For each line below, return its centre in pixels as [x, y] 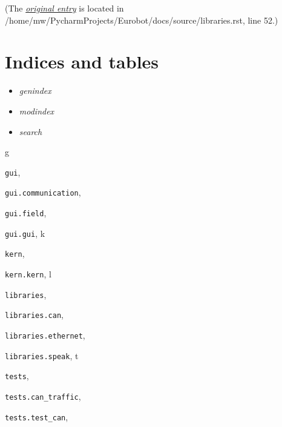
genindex [35, 91]
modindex [37, 111]
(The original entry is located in [64, 8]
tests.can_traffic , [43, 396]
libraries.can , [34, 315]
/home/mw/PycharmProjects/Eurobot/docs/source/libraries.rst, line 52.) [142, 20]
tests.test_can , [37, 416]
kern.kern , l [28, 273]
